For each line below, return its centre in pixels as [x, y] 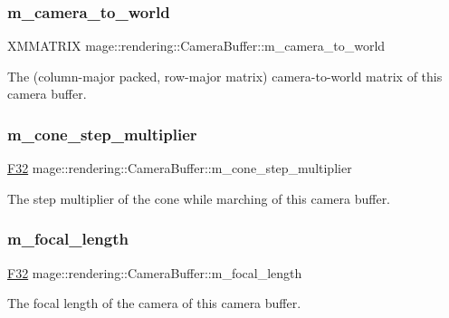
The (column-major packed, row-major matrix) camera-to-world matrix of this [225, 76]
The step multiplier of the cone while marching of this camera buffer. [199, 198]
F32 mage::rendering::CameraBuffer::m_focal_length [155, 272]
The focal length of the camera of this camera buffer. [154, 303]
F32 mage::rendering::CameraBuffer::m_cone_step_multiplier [180, 168]
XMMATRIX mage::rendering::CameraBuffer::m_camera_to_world [196, 46]
